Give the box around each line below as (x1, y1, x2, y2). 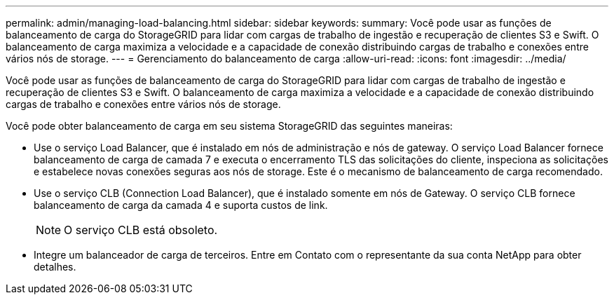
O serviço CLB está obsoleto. (64, 223, 218, 237)
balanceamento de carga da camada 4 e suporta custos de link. (34, 199, 328, 211)
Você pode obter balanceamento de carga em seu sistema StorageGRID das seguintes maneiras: (6, 120, 453, 132)
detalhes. (34, 261, 76, 273)
